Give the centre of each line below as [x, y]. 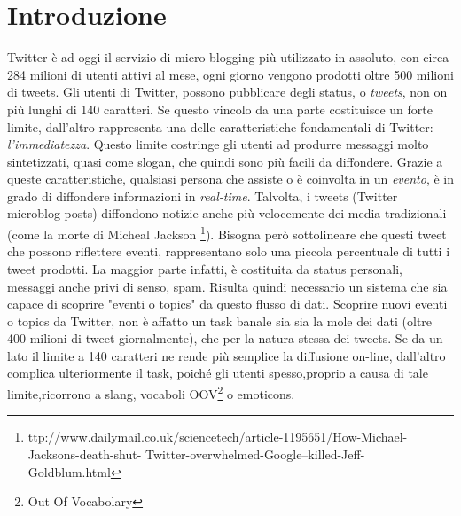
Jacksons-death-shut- [85, 453]
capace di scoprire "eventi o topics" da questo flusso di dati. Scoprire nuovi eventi [227, 304]
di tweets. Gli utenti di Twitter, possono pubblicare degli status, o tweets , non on [227, 92]
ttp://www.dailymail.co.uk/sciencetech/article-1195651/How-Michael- [218, 437]
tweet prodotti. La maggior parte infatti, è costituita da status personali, [205, 268]
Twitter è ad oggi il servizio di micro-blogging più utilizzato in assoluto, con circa [228, 57]
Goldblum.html [69, 471]
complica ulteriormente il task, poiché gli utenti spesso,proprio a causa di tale [218, 373]
